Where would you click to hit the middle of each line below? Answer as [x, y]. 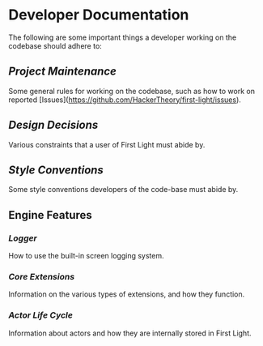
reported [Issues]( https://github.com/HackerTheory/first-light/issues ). [125, 100]
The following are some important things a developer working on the [123, 37]
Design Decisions [53, 125]
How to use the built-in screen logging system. [86, 256]
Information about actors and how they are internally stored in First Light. [130, 333]
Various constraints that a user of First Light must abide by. [107, 144]
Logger [23, 238]
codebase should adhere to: [55, 45]
